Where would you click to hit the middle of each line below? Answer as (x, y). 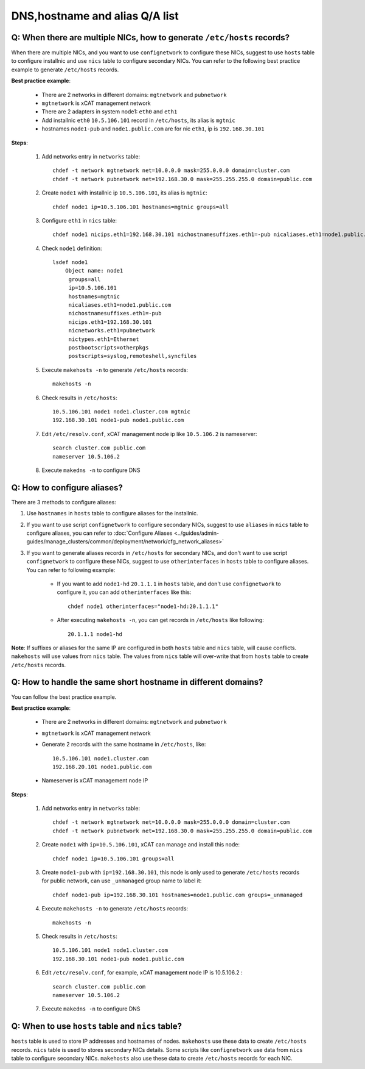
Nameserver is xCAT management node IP (95, 781)
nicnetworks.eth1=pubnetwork (112, 331)
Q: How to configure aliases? (67, 488)
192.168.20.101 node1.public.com (102, 767)
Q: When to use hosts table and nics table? (97, 1027)
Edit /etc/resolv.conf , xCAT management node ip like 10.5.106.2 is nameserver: (150, 434)
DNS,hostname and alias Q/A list (95, 16)
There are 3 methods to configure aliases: (64, 502)
